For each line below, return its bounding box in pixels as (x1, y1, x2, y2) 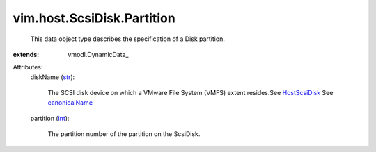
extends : (13, 50, 40, 58)
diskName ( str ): (30, 73, 75, 81)
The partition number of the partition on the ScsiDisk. (47, 130, 201, 138)
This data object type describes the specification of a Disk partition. (30, 35, 226, 43)
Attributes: (13, 63, 43, 71)
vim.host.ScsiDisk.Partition (13, 10, 175, 26)
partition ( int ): (30, 114, 70, 122)
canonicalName (47, 98, 93, 107)
